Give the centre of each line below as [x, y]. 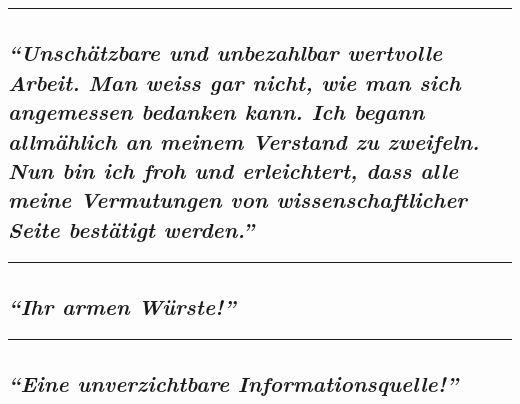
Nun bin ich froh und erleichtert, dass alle [233, 169]
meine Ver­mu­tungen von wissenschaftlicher [237, 199]
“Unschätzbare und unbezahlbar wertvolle [225, 52]
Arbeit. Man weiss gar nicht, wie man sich [234, 81]
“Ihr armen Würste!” [122, 305]
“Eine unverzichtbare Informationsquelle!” [233, 383]
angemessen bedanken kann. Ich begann [216, 111]
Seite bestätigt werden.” [131, 228]
